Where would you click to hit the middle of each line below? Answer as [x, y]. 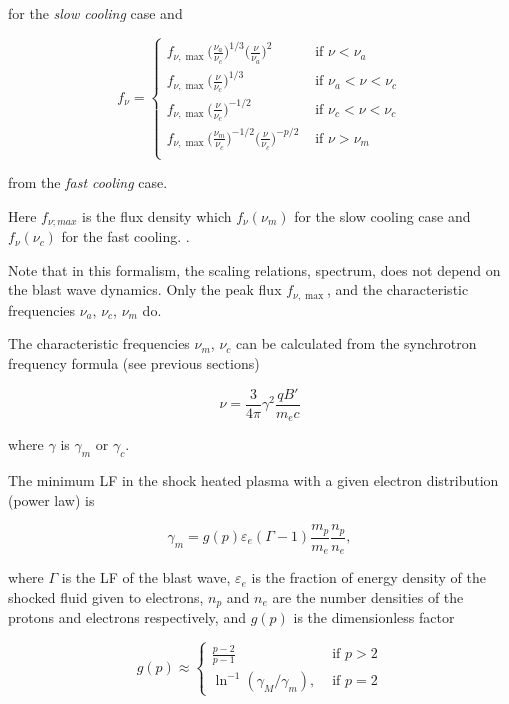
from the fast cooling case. [88, 182]
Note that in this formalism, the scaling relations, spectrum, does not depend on [254, 269]
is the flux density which [157, 215]
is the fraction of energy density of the [368, 577]
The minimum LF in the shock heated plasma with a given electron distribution [253, 479]
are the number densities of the [368, 596]
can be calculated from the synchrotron [356, 343]
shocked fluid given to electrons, [106, 596]
